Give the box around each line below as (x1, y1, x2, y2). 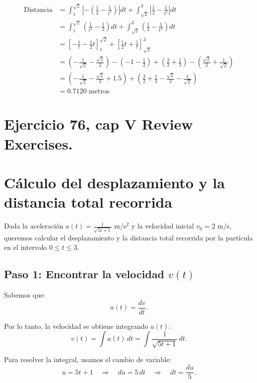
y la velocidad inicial (131, 221, 194, 231)
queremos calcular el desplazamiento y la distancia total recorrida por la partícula (4, 232, 253, 242)
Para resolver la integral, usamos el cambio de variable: (4, 354, 172, 365)
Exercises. (4, 133, 73, 153)
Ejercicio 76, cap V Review (4, 114, 193, 134)
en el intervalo (4, 242, 47, 252)
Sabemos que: (4, 290, 46, 300)
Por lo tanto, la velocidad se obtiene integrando (4, 320, 148, 331)
